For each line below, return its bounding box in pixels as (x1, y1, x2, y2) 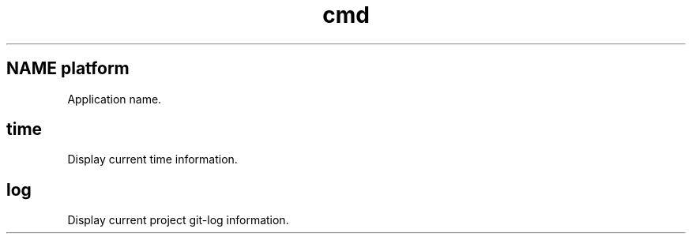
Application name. (67, 92, 162, 106)
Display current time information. (67, 152, 238, 167)
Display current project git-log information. (67, 213, 289, 227)
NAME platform (6, 58, 130, 79)
